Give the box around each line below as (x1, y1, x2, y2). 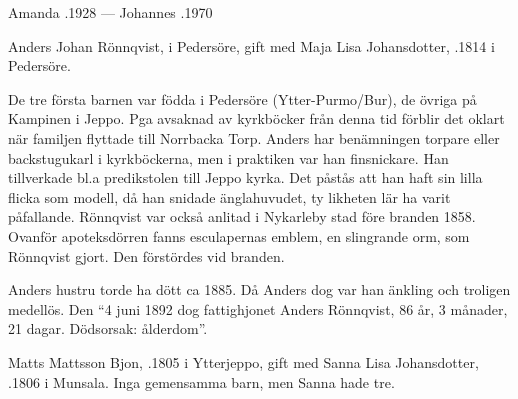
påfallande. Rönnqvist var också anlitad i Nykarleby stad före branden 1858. (8, 206, 476, 227)
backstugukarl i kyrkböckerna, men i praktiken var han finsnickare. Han (8, 147, 449, 168)
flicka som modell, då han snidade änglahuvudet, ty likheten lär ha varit (8, 186, 451, 207)
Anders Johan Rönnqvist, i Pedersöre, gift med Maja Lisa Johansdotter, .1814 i (8, 35, 495, 56)
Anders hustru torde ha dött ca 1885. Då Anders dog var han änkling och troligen (8, 279, 511, 300)
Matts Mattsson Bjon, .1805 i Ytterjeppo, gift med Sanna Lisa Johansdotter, (8, 351, 479, 372)
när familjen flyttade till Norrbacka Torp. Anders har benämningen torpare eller (8, 127, 500, 148)
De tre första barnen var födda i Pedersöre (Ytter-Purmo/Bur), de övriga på (8, 88, 477, 109)
